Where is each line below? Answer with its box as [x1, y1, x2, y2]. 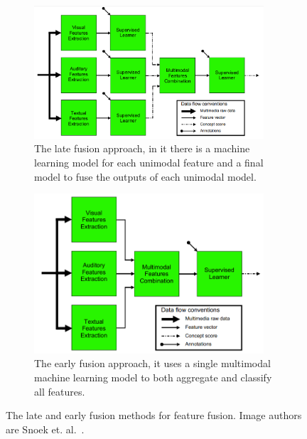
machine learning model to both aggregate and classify [34, 369, 272, 384]
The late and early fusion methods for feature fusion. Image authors [6, 408, 302, 423]
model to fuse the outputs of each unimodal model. [34, 169, 257, 184]
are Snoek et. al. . [6, 421, 85, 436]
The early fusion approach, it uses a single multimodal [34, 356, 271, 371]
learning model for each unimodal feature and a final [34, 155, 264, 170]
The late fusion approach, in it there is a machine [34, 141, 250, 156]
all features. [34, 384, 85, 398]
